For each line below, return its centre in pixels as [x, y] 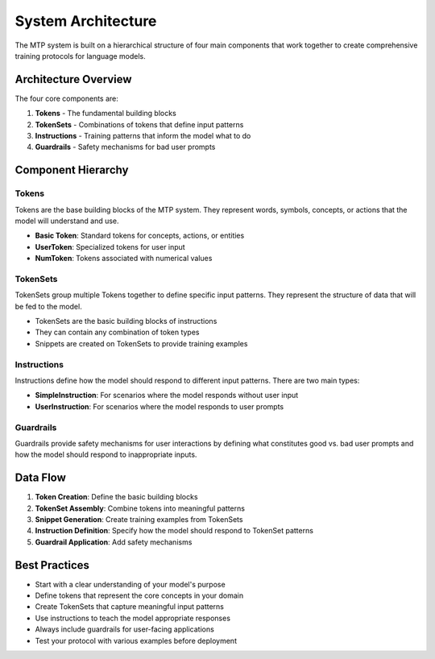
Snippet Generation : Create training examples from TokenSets [139, 519]
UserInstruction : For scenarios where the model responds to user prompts [159, 406]
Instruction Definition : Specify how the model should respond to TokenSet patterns [174, 531]
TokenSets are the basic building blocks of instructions [126, 321]
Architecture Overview [73, 79]
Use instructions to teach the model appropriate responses [133, 618]
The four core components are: [66, 98]
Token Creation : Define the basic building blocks [116, 497]
